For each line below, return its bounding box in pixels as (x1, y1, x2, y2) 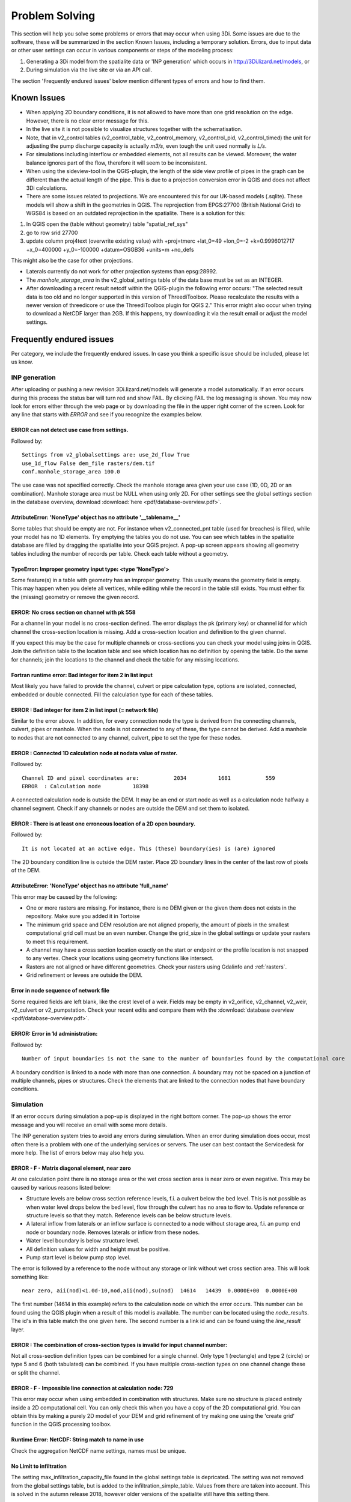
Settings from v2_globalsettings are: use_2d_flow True (22, 451, 190, 458)
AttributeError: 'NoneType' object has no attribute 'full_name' (11, 882, 168, 889)
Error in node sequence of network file (11, 987, 109, 994)
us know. (11, 358, 34, 366)
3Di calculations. (26, 184, 68, 192)
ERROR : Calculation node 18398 (22, 783, 149, 789)
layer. (11, 1325, 25, 1333)
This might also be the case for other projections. (11, 257, 133, 264)
